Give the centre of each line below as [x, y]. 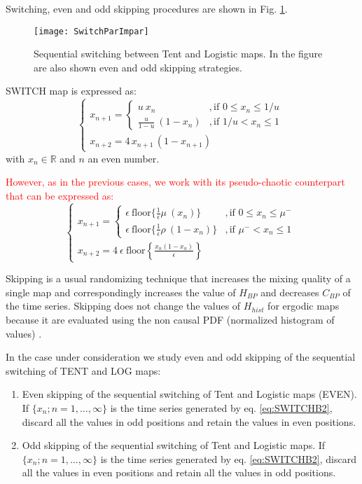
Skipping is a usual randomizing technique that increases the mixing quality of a [178, 278]
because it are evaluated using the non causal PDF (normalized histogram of [170, 319]
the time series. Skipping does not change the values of [123, 306]
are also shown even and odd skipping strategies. [138, 67]
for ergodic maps [304, 306]
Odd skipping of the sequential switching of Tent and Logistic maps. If [174, 445]
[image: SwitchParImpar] [91, 31]
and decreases [290, 292]
